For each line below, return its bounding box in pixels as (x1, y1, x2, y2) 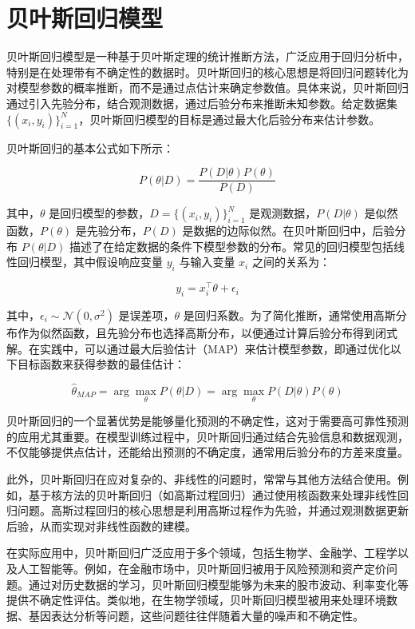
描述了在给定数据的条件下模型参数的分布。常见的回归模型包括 (69, 237, 393, 254)
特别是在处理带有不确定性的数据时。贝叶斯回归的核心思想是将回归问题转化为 (6, 63, 409, 80)
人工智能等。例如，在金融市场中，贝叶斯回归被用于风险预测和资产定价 (17, 559, 386, 576)
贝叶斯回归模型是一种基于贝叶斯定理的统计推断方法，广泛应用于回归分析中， (6, 48, 409, 65)
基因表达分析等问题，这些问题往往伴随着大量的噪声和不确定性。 (28, 607, 364, 623)
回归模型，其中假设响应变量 (17, 253, 163, 270)
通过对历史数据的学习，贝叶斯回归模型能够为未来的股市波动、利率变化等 (28, 575, 409, 592)
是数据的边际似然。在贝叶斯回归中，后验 (182, 222, 395, 239)
